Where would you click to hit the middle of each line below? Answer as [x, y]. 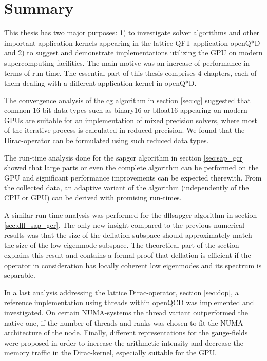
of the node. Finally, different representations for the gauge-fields [146, 333]
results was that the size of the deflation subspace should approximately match [128, 235]
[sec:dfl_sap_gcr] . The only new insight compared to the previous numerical [124, 225]
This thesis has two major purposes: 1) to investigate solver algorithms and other [132, 33]
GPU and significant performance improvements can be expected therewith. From [133, 177]
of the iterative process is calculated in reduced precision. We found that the [125, 130]
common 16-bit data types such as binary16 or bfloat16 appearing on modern [126, 110]
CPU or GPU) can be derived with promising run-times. [93, 198]
